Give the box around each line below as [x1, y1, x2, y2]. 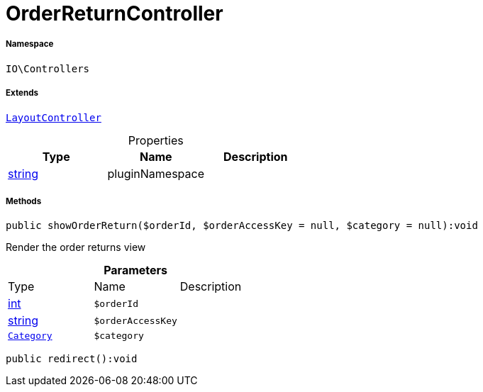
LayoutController [6, 111, 101, 123]
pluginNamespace [107, 166, 205, 181]
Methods [6, 196, 42, 206]
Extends [6, 88, 39, 99]
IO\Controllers [6, 62, 90, 74]
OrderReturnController [6, 1, 223, 26]
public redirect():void [6, 353, 138, 365]
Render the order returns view [6, 241, 146, 254]
